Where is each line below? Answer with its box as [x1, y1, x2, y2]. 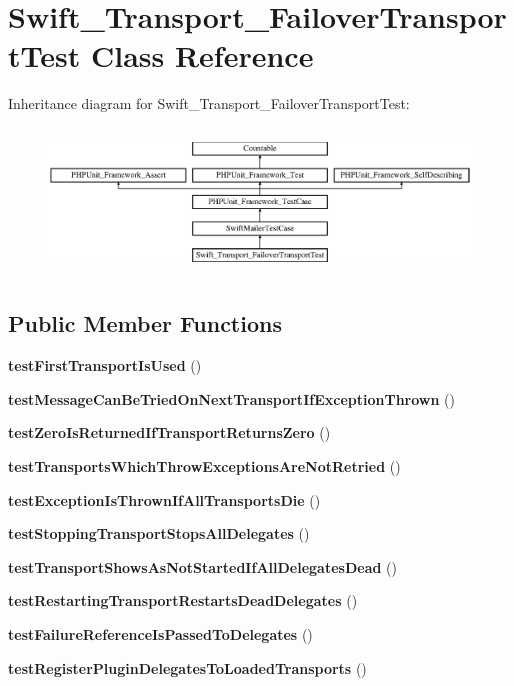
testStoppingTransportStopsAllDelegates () [8, 523, 310, 544]
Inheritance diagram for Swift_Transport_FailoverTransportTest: [8, 93, 410, 114]
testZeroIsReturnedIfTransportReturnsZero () [8, 422, 331, 443]
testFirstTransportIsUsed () [8, 355, 202, 376]
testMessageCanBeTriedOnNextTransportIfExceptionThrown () [8, 388, 455, 409]
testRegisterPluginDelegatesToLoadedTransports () [8, 657, 367, 678]
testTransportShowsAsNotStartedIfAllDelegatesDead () [8, 556, 397, 577]
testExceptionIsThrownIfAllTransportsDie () [8, 489, 321, 510]
